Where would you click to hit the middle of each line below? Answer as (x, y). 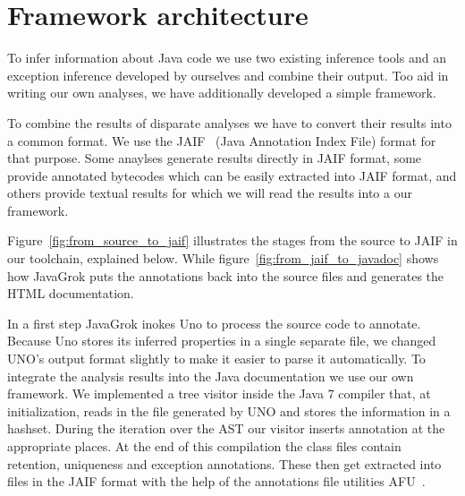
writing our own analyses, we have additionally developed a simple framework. (222, 93)
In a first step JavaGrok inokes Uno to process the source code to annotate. (214, 323)
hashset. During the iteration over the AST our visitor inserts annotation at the (226, 428)
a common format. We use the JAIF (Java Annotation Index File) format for (222, 140)
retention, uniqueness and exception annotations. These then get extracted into (224, 463)
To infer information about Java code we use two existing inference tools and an (227, 58)
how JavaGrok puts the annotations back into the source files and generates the (226, 275)
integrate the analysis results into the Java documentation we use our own (211, 376)
